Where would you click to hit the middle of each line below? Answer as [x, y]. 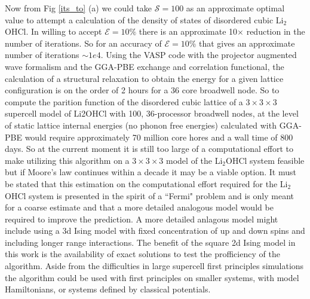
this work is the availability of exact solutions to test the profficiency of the [142, 254]
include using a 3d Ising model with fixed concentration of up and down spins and [155, 231]
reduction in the [276, 31]
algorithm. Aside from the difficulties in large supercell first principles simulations [154, 266]
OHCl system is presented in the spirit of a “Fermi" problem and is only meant [149, 195]
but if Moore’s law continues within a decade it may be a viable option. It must [151, 172]
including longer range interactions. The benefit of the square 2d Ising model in [150, 242]
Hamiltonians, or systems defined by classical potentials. [108, 289]
